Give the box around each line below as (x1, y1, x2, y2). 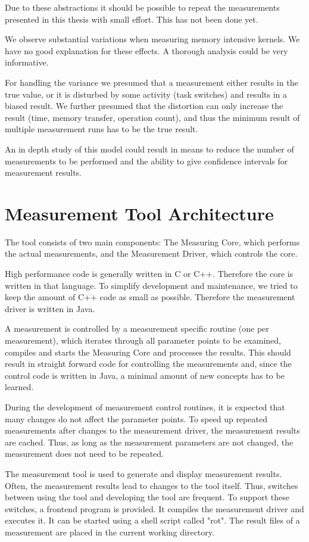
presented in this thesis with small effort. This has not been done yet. (5, 13, 258, 25)
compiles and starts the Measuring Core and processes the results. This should (5, 345, 291, 358)
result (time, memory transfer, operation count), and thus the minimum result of (5, 111, 300, 123)
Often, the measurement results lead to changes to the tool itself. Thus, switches (5, 479, 298, 491)
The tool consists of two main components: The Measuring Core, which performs (5, 235, 300, 248)
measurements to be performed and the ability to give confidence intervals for (5, 154, 288, 167)
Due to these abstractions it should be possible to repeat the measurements (5, 1, 280, 13)
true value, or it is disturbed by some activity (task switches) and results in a (5, 88, 288, 100)
